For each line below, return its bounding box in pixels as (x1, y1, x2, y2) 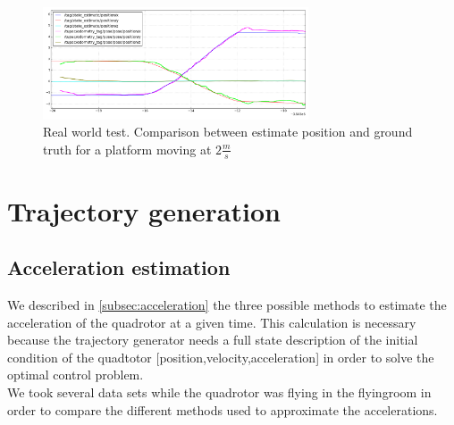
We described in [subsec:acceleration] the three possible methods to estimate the (7, 296, 447, 314)
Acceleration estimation (7, 254, 231, 281)
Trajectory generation (7, 192, 281, 229)
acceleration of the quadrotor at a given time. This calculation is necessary (7, 312, 416, 331)
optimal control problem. (7, 365, 144, 384)
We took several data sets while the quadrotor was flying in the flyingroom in (7, 383, 432, 402)
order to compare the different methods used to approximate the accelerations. (7, 400, 438, 419)
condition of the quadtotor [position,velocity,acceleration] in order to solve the (7, 347, 434, 366)
